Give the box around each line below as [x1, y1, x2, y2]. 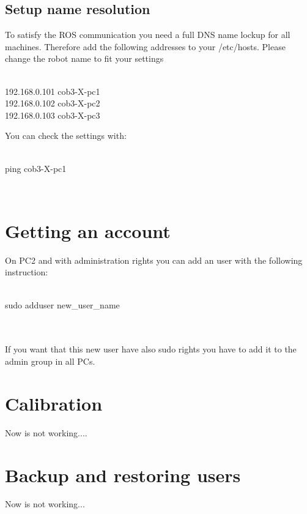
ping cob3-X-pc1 [5, 162, 67, 174]
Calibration [5, 390, 103, 415]
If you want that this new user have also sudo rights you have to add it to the [5, 343, 297, 356]
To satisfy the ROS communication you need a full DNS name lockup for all [5, 28, 290, 41]
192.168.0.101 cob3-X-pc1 [5, 84, 100, 97]
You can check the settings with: [5, 129, 127, 142]
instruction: [5, 266, 48, 278]
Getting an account [5, 218, 171, 243]
